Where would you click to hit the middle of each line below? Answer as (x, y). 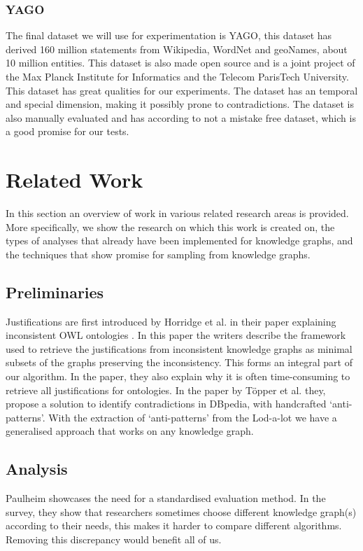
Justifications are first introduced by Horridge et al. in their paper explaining (171, 321)
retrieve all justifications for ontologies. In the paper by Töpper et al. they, (166, 390)
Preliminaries (55, 292)
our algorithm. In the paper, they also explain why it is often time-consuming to (178, 376)
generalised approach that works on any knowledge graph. (130, 431)
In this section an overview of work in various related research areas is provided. (177, 213)
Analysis (37, 469)
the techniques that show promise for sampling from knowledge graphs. (158, 254)
